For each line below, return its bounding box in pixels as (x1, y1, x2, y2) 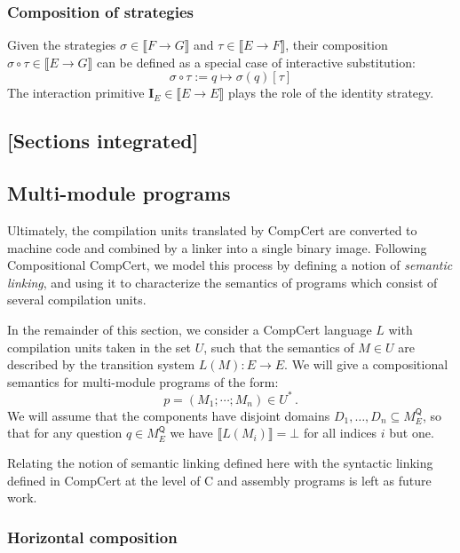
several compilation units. (7, 290, 147, 309)
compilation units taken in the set (7, 337, 192, 356)
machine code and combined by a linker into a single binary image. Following (7, 238, 427, 257)
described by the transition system (7, 355, 195, 374)
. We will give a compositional (284, 355, 448, 374)
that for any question (7, 423, 123, 442)
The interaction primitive (7, 83, 145, 102)
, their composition (285, 36, 388, 54)
